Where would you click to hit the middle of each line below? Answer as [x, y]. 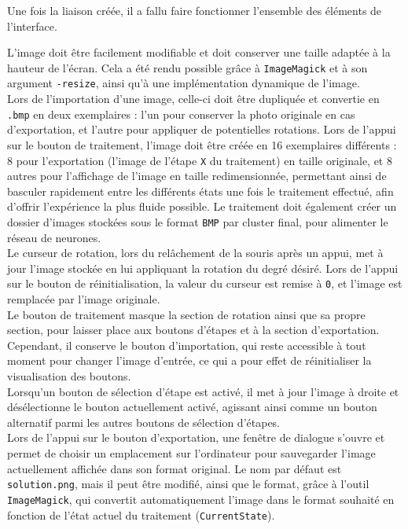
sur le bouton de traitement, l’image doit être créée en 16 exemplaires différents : [202, 144]
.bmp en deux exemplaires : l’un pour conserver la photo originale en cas [181, 114]
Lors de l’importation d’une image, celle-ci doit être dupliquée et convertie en [193, 99]
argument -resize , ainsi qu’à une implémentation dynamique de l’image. [184, 83]
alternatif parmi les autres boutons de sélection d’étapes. [144, 422]
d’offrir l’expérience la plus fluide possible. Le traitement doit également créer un [202, 206]
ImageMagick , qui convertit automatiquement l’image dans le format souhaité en [201, 499]
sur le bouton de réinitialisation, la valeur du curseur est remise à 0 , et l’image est [205, 283]
